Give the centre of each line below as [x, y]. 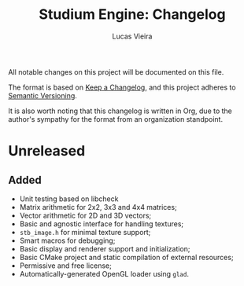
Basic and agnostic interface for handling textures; [102, 224]
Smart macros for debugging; [67, 240]
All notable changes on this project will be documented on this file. [116, 71]
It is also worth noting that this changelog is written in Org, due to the [120, 111]
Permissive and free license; [65, 266]
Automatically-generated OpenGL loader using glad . [104, 273]
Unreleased [47, 151]
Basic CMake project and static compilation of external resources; [126, 257]
